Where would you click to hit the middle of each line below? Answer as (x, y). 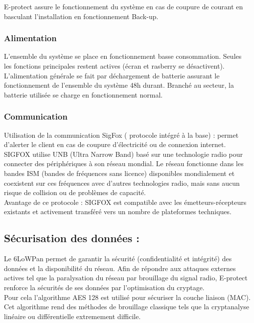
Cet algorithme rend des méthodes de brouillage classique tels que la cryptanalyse (127, 307)
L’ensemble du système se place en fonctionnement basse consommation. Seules (123, 56)
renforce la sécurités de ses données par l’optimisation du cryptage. (104, 287)
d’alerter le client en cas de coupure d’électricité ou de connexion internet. (115, 144)
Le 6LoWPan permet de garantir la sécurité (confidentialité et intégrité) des (118, 259)
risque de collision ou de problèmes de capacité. (75, 192)
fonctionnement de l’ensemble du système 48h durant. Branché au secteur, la (119, 85)
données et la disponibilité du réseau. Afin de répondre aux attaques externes (120, 268)
